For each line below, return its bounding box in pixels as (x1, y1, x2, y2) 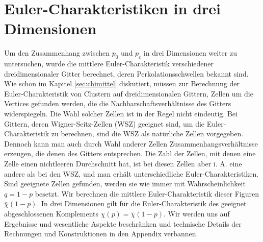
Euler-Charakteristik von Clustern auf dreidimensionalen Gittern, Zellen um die (4, 88, 253, 99)
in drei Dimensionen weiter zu (143, 47, 237, 58)
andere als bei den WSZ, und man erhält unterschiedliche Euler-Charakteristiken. (4, 168, 259, 179)
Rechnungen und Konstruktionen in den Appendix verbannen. (4, 228, 198, 239)
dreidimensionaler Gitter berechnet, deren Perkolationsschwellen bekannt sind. (4, 68, 249, 79)
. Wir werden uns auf (164, 208, 230, 219)
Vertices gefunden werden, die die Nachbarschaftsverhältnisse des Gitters (4, 98, 231, 109)
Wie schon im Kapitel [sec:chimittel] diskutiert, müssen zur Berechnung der (4, 78, 240, 89)
